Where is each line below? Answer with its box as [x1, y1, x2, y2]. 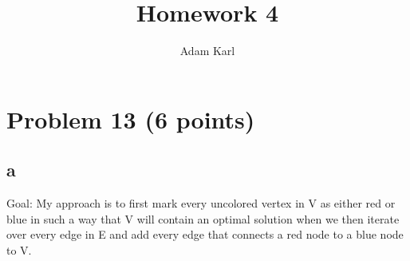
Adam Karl [179, 42, 235, 59]
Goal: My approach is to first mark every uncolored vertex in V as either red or [6, 195, 396, 212]
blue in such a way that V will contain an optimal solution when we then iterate [6, 210, 400, 227]
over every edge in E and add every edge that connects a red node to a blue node [6, 226, 404, 243]
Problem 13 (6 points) [6, 102, 255, 135]
